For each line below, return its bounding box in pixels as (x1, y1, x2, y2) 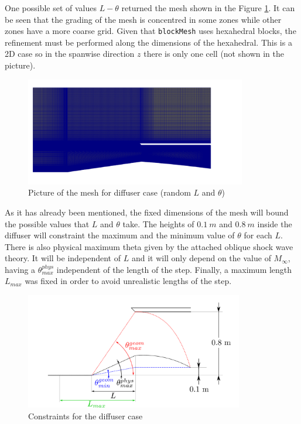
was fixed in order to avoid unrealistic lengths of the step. (25, 275, 232, 287)
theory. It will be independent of (5, 252, 121, 264)
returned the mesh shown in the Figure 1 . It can (121, 2, 295, 13)
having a (5, 263, 36, 275)
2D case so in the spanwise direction (5, 47, 135, 60)
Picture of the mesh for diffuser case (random (28, 186, 191, 199)
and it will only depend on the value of (131, 252, 271, 264)
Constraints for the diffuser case (28, 409, 143, 422)
